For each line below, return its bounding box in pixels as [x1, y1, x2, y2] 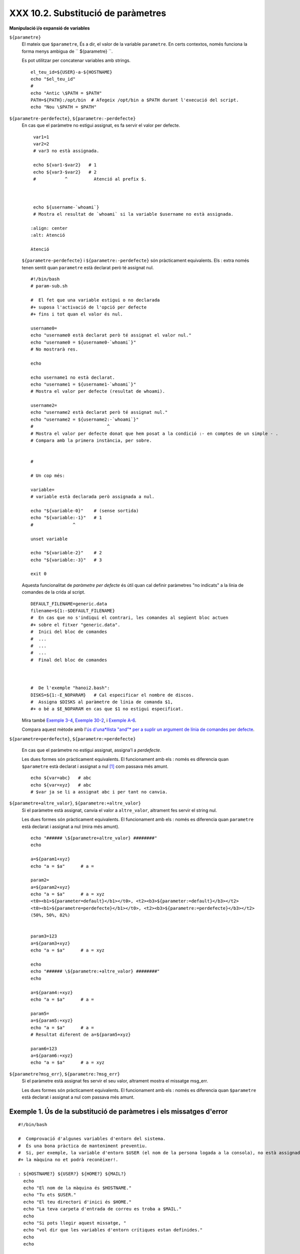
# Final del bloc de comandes [30, 657, 107, 663]
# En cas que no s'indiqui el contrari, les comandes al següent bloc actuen [30, 615, 228, 620]
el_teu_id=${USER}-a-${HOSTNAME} [30, 69, 112, 75]
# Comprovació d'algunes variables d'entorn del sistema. [18, 1136, 166, 1142]
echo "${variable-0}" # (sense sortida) [30, 508, 139, 514]
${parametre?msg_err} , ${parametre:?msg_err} [9, 1071, 120, 1077]
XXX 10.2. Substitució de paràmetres [9, 8, 166, 19]
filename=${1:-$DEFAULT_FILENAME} [30, 608, 115, 614]
